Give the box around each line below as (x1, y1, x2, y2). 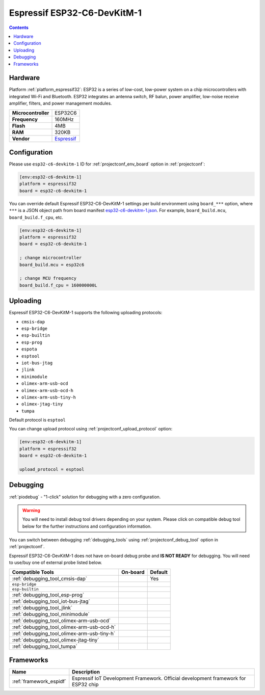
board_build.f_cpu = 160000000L (19, 282, 98, 288)
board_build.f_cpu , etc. (9, 214, 63, 220)
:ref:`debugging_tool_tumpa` (12, 643, 78, 650)
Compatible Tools (12, 568, 54, 575)
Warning (22, 507, 40, 513)
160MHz (54, 116, 74, 123)
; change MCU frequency (19, 275, 77, 281)
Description (72, 668, 100, 675)
